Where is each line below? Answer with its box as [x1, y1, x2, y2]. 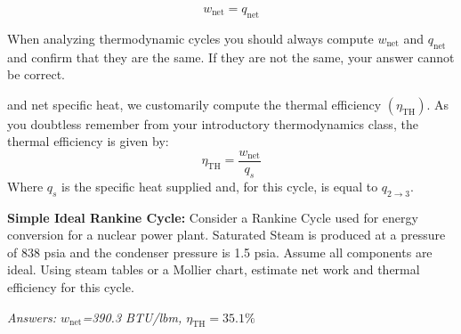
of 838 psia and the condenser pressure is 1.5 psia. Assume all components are [7, 242, 433, 261]
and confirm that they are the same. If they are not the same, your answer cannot [7, 47, 455, 66]
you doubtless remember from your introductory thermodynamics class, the [7, 114, 418, 133]
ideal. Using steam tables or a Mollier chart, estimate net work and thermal [7, 260, 420, 279]
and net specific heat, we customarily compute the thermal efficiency [7, 94, 382, 113]
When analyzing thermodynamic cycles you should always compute [7, 29, 374, 47]
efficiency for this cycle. [7, 278, 134, 296]
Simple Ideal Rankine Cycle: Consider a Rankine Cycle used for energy [7, 208, 418, 226]
